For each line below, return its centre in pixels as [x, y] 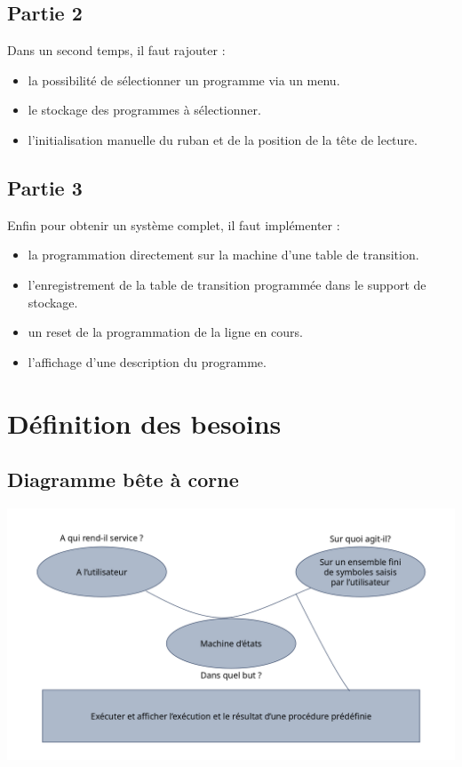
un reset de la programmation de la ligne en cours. [165, 332]
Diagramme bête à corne [123, 479]
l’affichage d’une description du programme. [147, 361]
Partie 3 [45, 187]
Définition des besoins [144, 423]
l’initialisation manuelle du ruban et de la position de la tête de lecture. [223, 139]
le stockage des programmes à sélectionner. [144, 110]
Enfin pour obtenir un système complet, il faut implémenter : [174, 224]
